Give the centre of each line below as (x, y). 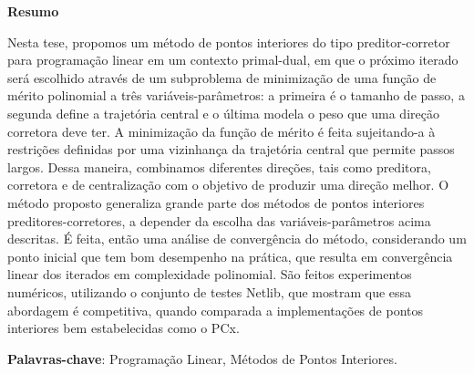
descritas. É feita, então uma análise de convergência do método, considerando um (237, 239)
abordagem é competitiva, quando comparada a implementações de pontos (215, 310)
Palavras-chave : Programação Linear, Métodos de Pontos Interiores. (202, 358)
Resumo (33, 11)
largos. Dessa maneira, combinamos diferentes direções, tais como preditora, (219, 166)
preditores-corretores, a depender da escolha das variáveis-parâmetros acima (219, 220)
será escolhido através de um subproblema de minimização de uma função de (222, 77)
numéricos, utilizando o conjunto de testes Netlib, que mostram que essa (210, 291)
